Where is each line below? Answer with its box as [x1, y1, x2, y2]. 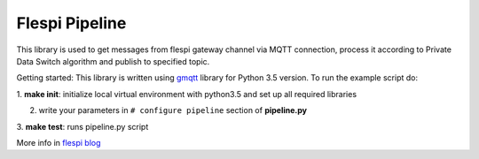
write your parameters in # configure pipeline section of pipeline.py [38, 105, 308, 116]
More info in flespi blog [16, 137, 101, 148]
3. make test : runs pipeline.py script [16, 121, 149, 132]
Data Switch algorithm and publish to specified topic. [16, 56, 210, 66]
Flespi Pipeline [16, 13, 127, 33]
